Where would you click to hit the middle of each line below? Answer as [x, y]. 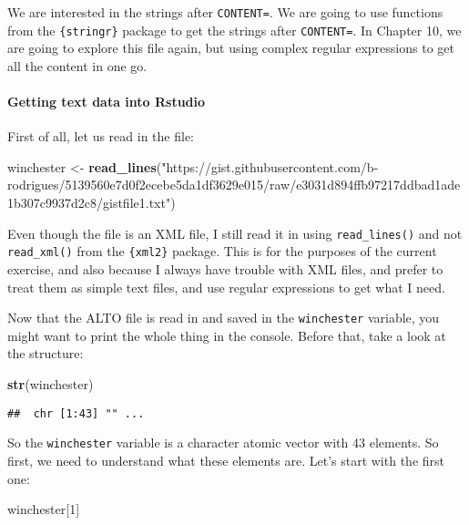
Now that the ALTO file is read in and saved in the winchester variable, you [224, 318]
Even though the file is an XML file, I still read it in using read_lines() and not [235, 233]
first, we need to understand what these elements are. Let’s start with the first [226, 460]
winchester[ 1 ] [44, 509]
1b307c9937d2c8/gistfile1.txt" [89, 203]
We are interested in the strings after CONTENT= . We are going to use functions [225, 12]
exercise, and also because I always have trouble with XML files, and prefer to [225, 268]
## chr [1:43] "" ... [76, 413]
